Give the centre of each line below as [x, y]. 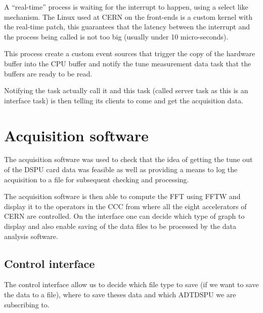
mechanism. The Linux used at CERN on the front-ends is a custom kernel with [128, 16]
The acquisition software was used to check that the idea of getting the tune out [128, 159]
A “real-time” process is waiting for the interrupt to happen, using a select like [126, 7]
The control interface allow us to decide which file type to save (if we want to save [131, 284]
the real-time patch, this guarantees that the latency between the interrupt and [127, 27]
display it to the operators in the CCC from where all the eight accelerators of [125, 206]
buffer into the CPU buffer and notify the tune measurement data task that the [128, 63]
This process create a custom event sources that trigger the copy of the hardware [130, 53]
